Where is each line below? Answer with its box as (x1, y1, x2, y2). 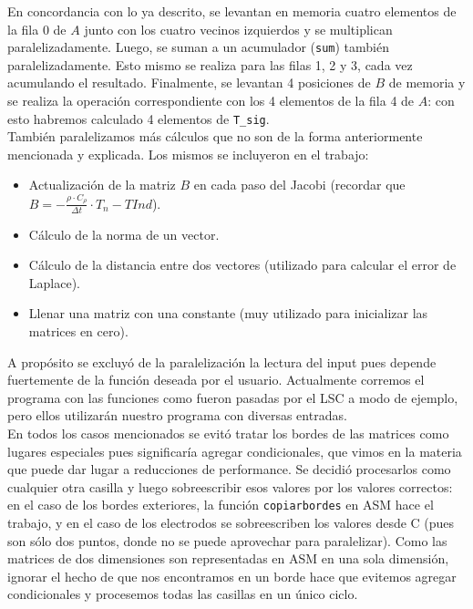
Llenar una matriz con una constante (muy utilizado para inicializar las (28, 304, 428, 323)
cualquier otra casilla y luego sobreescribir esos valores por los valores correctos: (7, 477, 453, 496)
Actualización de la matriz (28, 175, 176, 194)
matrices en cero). (28, 321, 129, 340)
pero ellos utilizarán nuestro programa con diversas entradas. (7, 406, 347, 425)
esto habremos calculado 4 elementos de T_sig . (7, 108, 270, 128)
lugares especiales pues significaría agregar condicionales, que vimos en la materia (7, 441, 462, 460)
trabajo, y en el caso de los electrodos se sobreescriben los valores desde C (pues (7, 512, 455, 532)
